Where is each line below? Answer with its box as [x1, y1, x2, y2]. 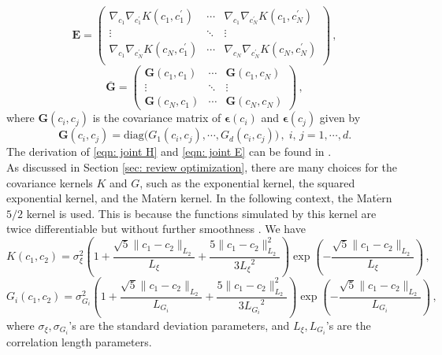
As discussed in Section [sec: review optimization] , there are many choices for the [6, 158, 398, 175]
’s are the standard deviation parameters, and [69, 316, 290, 333]
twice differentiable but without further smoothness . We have [6, 220, 306, 237]
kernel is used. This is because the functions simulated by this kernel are [26, 205, 377, 221]
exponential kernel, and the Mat [6, 190, 162, 206]
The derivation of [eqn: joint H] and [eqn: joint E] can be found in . [6, 143, 332, 160]
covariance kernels [6, 174, 93, 190]
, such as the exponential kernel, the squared [139, 174, 355, 190]
